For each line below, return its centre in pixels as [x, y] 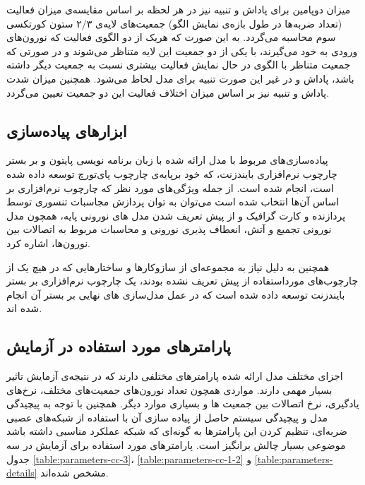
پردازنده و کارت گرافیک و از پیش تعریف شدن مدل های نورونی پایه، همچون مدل [176, 215]
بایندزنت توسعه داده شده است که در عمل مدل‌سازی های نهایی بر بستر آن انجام [176, 294]
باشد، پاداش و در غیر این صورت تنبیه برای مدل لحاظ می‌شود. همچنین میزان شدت [180, 78]
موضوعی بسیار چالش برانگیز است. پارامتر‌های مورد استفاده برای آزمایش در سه [176, 445]
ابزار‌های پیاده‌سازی [67, 130]
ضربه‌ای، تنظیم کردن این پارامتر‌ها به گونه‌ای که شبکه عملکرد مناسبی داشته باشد [177, 431]
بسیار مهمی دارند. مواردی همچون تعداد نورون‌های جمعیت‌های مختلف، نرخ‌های [169, 389]
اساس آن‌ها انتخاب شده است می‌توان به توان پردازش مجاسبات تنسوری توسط [173, 202]
